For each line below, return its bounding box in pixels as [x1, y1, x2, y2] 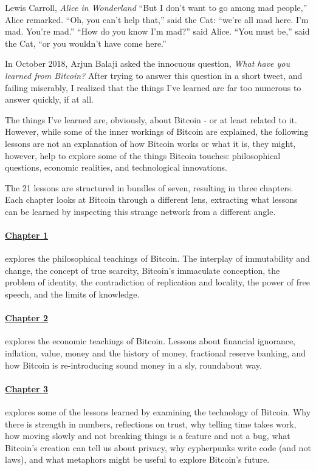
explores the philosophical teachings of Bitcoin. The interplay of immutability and [5, 252, 310, 265]
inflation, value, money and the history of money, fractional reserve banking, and [5, 347, 306, 359]
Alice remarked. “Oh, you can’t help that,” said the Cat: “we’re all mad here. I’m [5, 13, 309, 26]
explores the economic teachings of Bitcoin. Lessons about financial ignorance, [5, 335, 296, 347]
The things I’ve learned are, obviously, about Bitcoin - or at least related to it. [5, 113, 297, 126]
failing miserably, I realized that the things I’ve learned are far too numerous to [5, 81, 301, 94]
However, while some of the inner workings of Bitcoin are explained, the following [5, 125, 309, 138]
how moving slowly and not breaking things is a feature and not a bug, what [5, 429, 290, 442]
